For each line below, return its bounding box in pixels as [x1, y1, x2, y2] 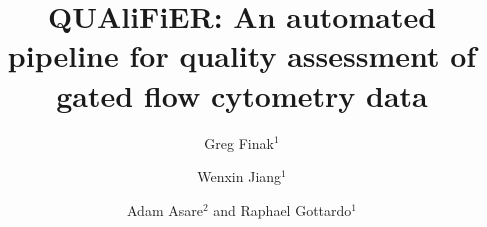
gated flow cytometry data [56, 74, 428, 115]
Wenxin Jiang [197, 166, 282, 187]
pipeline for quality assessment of [7, 35, 477, 76]
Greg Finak [204, 132, 274, 153]
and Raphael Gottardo [213, 199, 352, 220]
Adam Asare [127, 199, 203, 220]
